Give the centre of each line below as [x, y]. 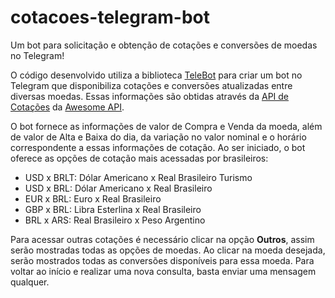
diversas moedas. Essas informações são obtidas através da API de [150, 96]
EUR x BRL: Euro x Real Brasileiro [93, 198]
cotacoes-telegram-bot [110, 17]
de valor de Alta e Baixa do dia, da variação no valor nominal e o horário [158, 137]
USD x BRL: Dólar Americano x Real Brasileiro [118, 188]
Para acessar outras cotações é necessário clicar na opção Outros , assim [162, 239]
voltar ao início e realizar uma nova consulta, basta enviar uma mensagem [163, 271]
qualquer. [30, 282]
